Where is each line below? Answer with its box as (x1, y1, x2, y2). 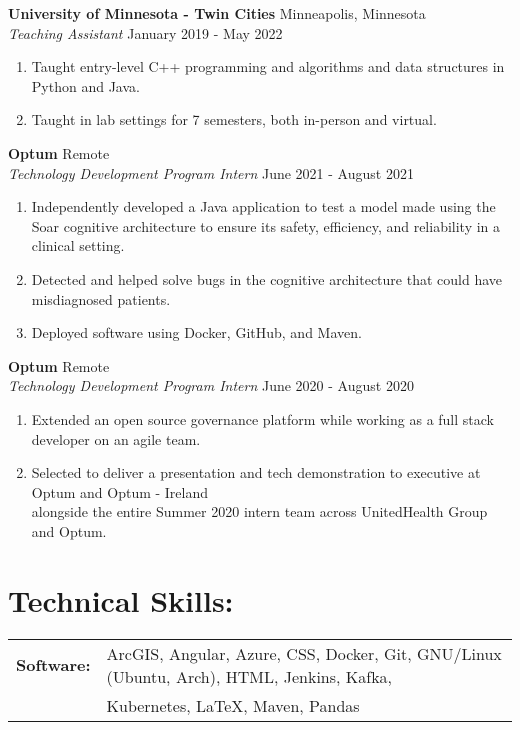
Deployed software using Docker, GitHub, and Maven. (31, 322, 362, 343)
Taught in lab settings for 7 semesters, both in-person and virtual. (31, 109, 437, 130)
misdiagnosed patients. (31, 288, 171, 309)
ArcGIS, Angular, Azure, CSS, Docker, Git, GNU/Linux (106, 641, 502, 665)
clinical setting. (31, 235, 125, 256)
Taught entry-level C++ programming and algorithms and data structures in (31, 56, 505, 77)
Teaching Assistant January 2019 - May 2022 (8, 22, 283, 43)
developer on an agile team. (31, 428, 201, 449)
